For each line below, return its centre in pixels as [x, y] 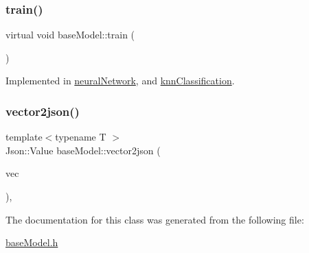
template [24, 137]
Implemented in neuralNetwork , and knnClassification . [120, 81]
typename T [81, 137]
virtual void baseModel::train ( [70, 35]
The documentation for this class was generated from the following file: [155, 219]
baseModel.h [32, 242]
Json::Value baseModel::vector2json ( [83, 150]
